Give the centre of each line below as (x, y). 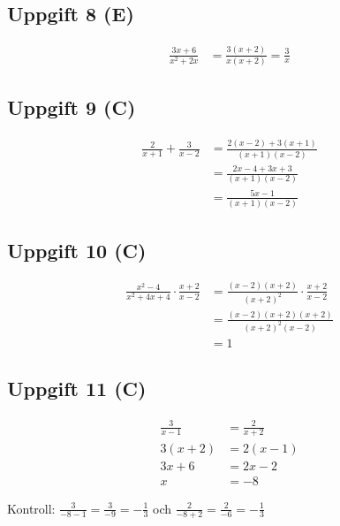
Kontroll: (31, 508)
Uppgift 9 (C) (72, 107)
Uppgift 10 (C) (77, 250)
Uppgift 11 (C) (77, 389)
